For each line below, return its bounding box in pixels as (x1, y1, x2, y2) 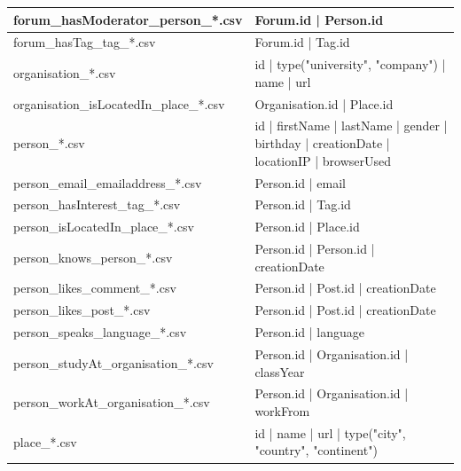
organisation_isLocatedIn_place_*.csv (13, 94, 225, 113)
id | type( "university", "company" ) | (254, 55, 446, 74)
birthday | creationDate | (254, 134, 390, 153)
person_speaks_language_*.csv (13, 323, 187, 341)
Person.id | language (254, 323, 364, 341)
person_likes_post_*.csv (13, 301, 151, 319)
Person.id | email (254, 173, 346, 192)
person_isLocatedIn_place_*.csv (13, 217, 194, 236)
